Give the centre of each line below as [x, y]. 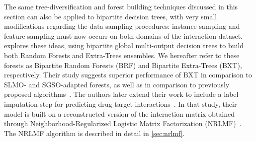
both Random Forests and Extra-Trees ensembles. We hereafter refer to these [122, 55]
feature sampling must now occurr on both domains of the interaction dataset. [123, 35]
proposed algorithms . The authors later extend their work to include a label [121, 94]
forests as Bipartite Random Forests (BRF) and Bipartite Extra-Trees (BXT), [123, 65]
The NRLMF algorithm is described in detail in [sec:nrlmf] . [94, 133]
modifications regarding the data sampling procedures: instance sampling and [122, 26]
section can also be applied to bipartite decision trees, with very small [111, 16]
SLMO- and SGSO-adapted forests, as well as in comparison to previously [117, 84]
